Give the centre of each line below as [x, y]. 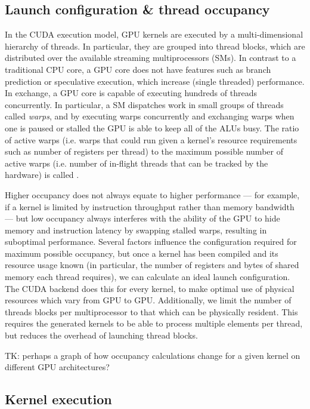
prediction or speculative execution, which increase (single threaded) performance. [155, 81]
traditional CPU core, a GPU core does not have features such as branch [138, 69]
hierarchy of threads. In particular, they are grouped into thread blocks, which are [155, 46]
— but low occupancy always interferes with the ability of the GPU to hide [142, 218]
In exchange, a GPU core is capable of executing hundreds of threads [131, 93]
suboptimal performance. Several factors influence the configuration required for [151, 242]
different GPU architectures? [57, 367]
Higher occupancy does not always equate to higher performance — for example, [152, 194]
